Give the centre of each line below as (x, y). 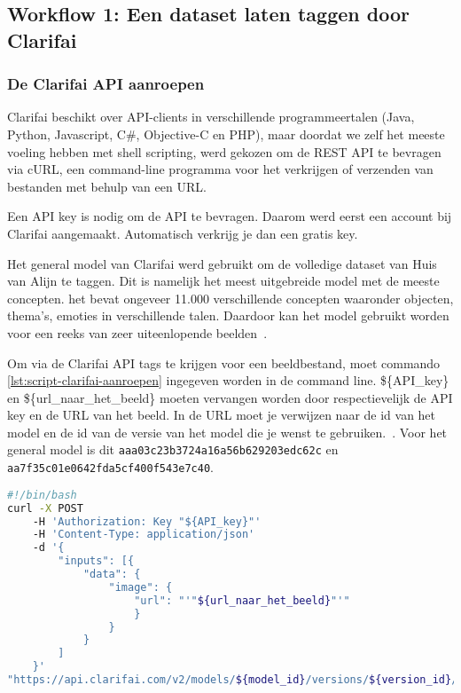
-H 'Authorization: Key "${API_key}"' (147, 521)
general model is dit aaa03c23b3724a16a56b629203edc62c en (173, 449)
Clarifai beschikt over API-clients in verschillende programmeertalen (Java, (211, 117)
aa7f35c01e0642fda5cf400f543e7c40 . (110, 467)
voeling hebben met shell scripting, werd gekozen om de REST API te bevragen (224, 151)
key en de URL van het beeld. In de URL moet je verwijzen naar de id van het (222, 415)
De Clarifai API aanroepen (106, 84)
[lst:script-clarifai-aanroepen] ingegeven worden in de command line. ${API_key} (228, 380)
